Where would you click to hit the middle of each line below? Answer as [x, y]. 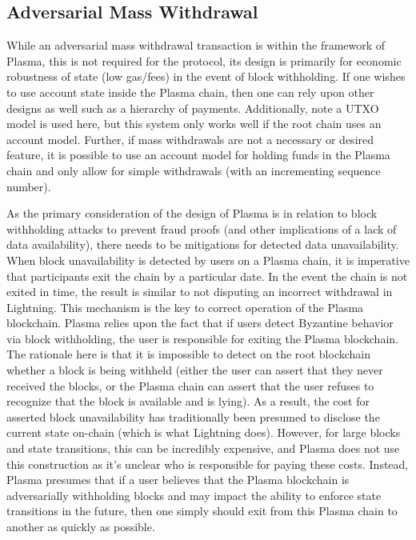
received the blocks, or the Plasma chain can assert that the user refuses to [190, 385]
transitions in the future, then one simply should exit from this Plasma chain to [202, 511]
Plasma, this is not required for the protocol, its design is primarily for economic [204, 60]
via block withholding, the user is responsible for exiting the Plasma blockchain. [202, 338]
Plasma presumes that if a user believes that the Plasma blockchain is [178, 480]
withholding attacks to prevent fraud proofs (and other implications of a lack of [202, 228]
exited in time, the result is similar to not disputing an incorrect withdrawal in [200, 292]
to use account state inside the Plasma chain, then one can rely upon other [190, 92]
